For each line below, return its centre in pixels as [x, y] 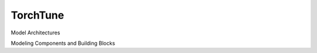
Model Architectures [36, 33]
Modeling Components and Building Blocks [63, 43]
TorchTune [38, 15]
